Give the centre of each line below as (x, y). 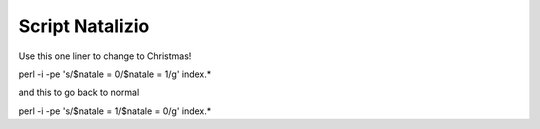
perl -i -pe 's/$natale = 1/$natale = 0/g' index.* (115, 111)
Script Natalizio (84, 26)
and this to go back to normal (79, 92)
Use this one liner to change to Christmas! (105, 56)
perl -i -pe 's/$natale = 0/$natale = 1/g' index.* (115, 74)
